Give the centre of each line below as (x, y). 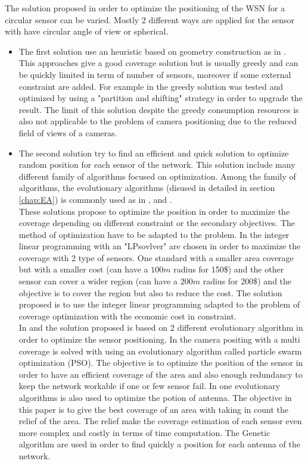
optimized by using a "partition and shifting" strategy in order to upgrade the (161, 98)
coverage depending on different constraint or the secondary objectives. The (157, 223)
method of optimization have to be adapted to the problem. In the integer (154, 234)
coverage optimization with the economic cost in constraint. (127, 316)
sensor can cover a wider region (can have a (98, 281)
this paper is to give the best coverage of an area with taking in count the (154, 409)
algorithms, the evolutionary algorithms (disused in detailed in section (147, 188)
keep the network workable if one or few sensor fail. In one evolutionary (150, 386)
